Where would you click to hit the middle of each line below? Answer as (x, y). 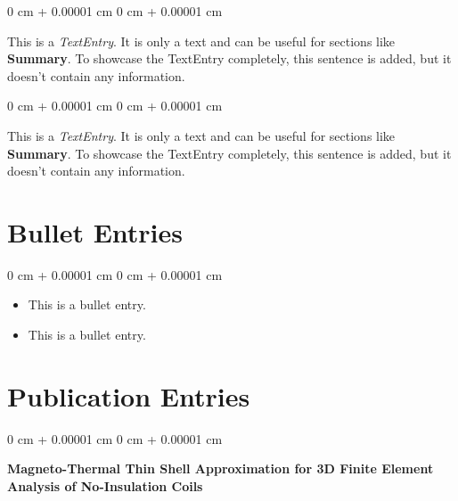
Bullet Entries (95, 231)
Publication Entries (129, 395)
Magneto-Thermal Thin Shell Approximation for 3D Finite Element (221, 468)
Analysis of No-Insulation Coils (105, 485)
